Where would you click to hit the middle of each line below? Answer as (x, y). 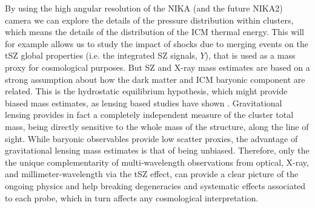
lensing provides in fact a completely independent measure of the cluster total (149, 115)
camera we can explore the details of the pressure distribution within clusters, (149, 20)
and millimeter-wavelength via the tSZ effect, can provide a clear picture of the (152, 174)
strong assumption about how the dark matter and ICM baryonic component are (155, 79)
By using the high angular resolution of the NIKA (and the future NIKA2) (144, 8)
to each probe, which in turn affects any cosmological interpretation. (132, 197)
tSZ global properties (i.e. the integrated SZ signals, (101, 55)
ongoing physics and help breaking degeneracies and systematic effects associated (155, 185)
